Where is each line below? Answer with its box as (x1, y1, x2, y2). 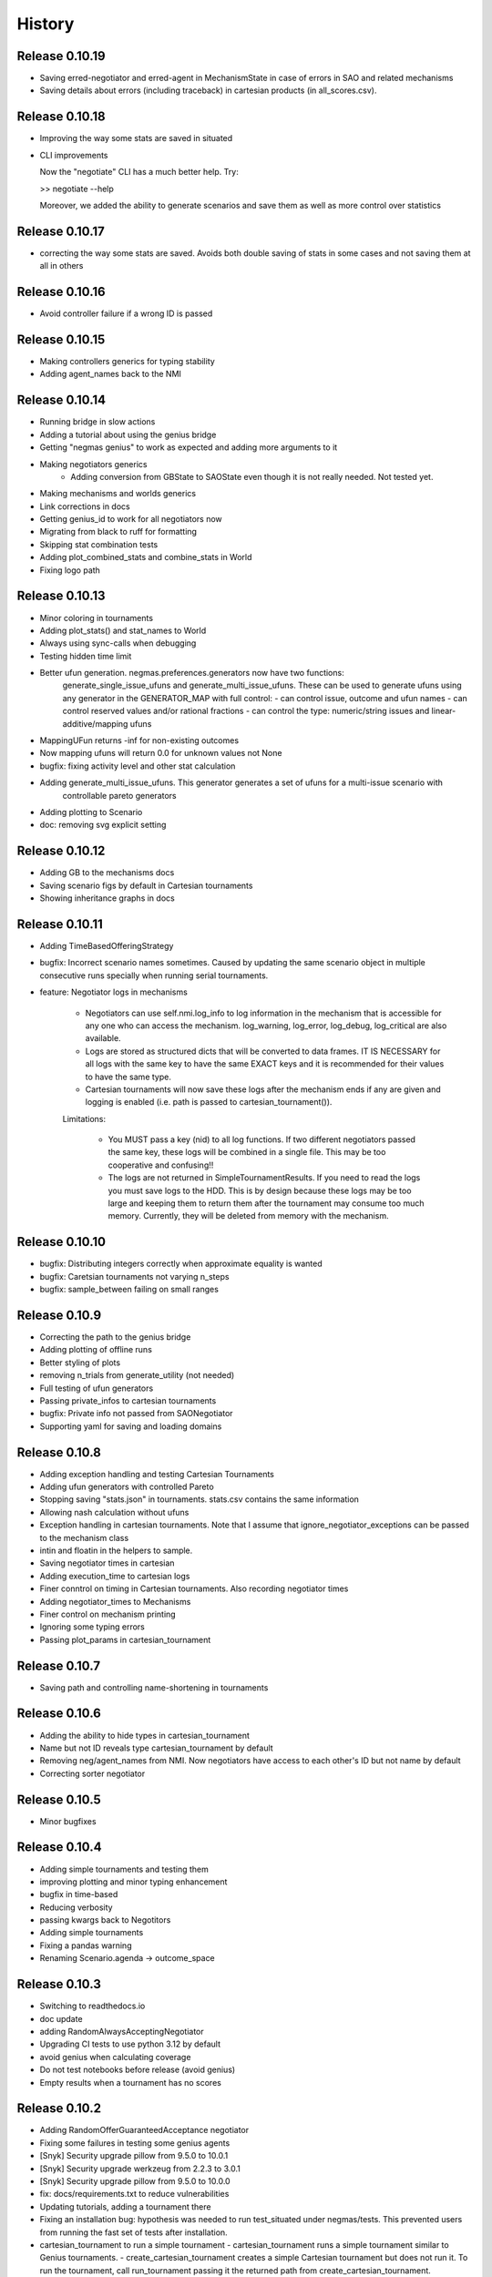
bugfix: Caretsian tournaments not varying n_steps (39, 1271, 230, 1281)
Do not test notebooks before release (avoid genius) (39, 2064, 236, 2076)
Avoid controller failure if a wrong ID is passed (39, 308, 213, 319)
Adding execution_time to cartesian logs (39, 1570, 190, 1581)
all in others (39, 260, 84, 271)
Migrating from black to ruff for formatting (39, 526, 198, 537)
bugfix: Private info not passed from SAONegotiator (39, 1408, 233, 1419)
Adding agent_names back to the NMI (39, 369, 182, 380)
